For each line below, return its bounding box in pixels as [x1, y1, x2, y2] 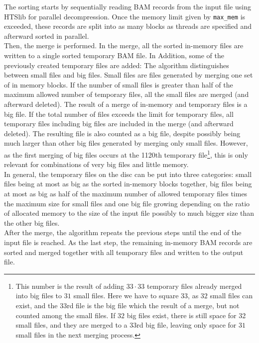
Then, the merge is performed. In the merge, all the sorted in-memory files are [4, 40, 244, 51]
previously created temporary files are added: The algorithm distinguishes [4, 60, 229, 70]
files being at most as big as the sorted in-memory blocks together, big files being [4, 178, 252, 189]
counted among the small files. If [15, 310, 116, 320]
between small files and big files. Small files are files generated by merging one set [4, 70, 253, 80]
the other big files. [4, 217, 60, 228]
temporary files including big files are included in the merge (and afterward [4, 118, 234, 129]
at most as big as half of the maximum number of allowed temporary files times [4, 188, 248, 198]
